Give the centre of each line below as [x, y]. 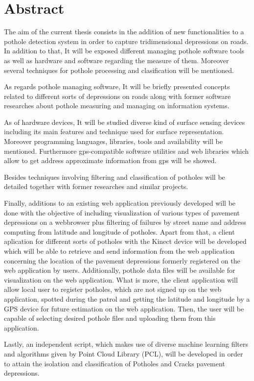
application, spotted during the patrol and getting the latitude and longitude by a [127, 298]
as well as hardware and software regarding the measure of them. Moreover [116, 60]
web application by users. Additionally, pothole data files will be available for [120, 270]
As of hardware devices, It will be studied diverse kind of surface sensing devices [125, 122]
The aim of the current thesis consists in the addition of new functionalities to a [124, 32]
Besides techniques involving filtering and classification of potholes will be [115, 177]
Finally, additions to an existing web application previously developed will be [120, 203]
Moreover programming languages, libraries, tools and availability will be [113, 141]
